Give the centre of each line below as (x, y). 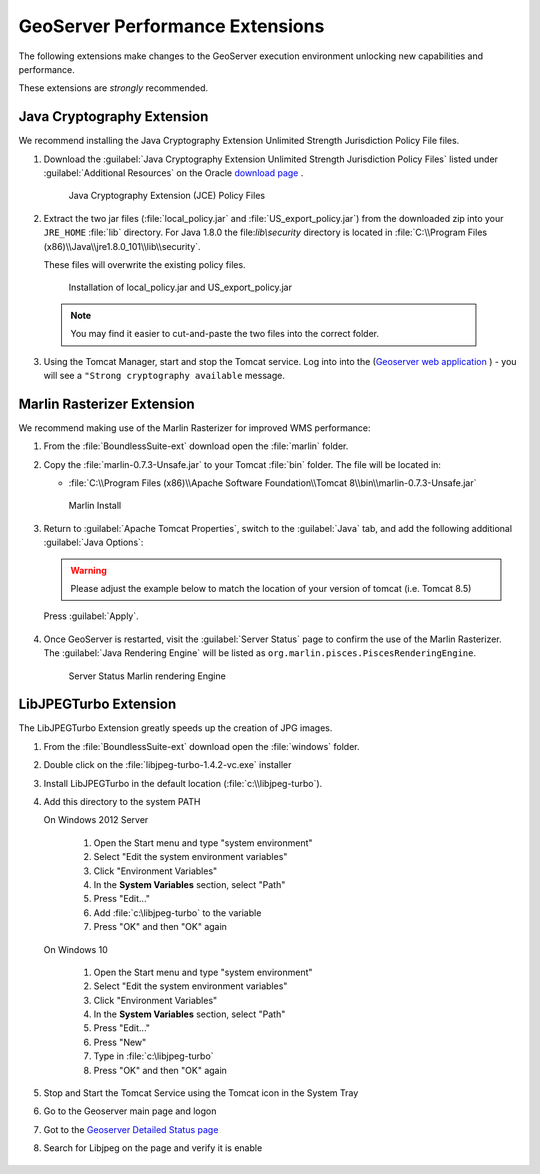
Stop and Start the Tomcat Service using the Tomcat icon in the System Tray (201, 1093)
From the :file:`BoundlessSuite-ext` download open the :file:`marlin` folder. (196, 446)
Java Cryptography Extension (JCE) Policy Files (166, 196)
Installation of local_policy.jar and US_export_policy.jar (180, 287)
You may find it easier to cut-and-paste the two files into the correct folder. (225, 334)
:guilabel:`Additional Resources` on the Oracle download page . (173, 173)
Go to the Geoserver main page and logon (130, 1111)
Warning (88, 570)
